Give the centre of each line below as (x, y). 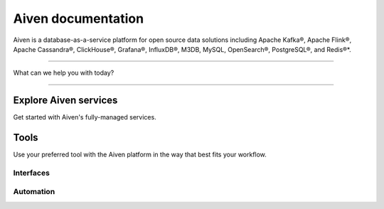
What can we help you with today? (64, 73)
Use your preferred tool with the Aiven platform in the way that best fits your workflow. (140, 155)
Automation (34, 192)
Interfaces (31, 173)
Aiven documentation (79, 18)
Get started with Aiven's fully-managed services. (85, 117)
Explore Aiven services (65, 101)
